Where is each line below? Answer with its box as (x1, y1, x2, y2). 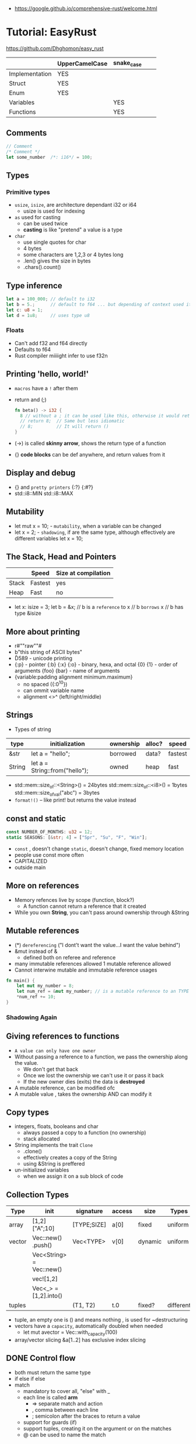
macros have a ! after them (14, 384, 78, 391)
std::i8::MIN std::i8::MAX (14, 489, 73, 497)
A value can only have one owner (14, 1048, 96, 1054)
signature (75, 1207, 103, 1215)
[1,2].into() (32, 1292, 63, 1300)
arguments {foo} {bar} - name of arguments (14, 667, 120, 675)
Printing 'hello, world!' (6, 369, 89, 379)
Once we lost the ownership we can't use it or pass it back (23, 1072, 164, 1079)
